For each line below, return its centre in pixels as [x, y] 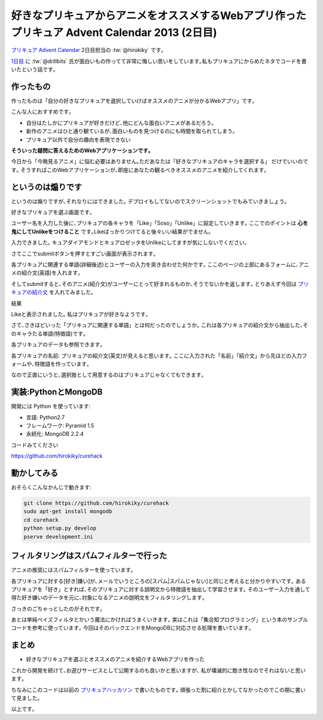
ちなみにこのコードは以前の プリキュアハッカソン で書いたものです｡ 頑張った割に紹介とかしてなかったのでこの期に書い [159, 690]
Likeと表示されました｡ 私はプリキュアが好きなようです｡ [80, 314]
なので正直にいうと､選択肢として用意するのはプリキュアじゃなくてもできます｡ [108, 375]
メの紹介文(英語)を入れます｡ [46, 273]
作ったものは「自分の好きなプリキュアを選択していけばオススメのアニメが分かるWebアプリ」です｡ [133, 101]
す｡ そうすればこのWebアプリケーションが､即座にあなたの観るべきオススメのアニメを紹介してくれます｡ [139, 170]
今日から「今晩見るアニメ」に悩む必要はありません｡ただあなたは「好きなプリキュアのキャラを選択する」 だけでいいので [159, 161]
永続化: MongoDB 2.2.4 [55, 434]
